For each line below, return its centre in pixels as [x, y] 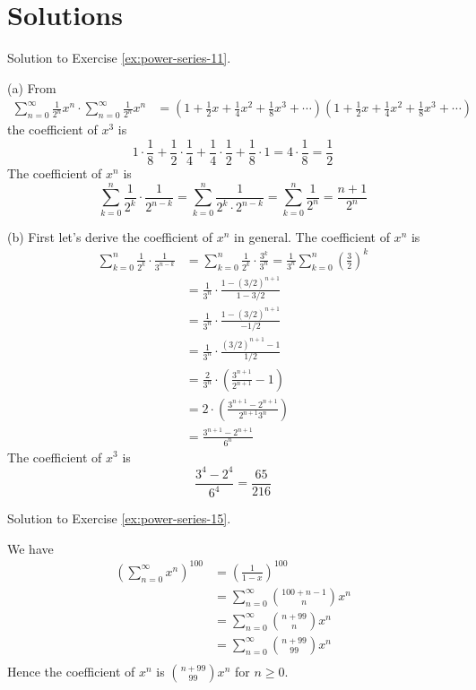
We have [30, 548]
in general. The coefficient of [312, 236]
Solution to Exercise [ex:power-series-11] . [119, 58]
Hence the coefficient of [71, 671]
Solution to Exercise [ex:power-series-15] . [119, 518]
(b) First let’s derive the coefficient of [110, 236]
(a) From [32, 87]
